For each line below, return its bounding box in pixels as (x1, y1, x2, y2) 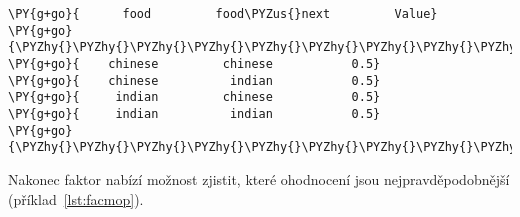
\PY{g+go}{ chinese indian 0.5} (8, 73, 381, 88)
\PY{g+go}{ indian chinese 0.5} (8, 90, 381, 105)
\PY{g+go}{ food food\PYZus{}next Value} (8, 7, 438, 21)
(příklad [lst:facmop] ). (8, 188, 144, 209)
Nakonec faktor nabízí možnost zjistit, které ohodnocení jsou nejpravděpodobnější (8, 168, 510, 189)
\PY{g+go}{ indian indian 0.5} (8, 106, 381, 121)
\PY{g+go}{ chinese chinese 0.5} (8, 56, 381, 71)
